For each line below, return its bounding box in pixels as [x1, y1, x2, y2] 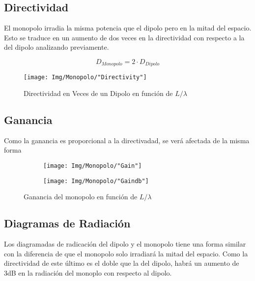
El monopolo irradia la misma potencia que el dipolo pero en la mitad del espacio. [4, 23, 252, 33]
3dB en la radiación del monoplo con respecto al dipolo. [4, 267, 172, 278]
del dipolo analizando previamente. [4, 42, 109, 52]
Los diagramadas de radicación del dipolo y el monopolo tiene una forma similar [4, 239, 246, 249]
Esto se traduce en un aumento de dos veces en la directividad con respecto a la [4, 32, 245, 42]
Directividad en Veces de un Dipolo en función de [24, 88, 173, 98]
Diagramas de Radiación [4, 216, 131, 231]
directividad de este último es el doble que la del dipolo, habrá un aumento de [4, 258, 239, 268]
